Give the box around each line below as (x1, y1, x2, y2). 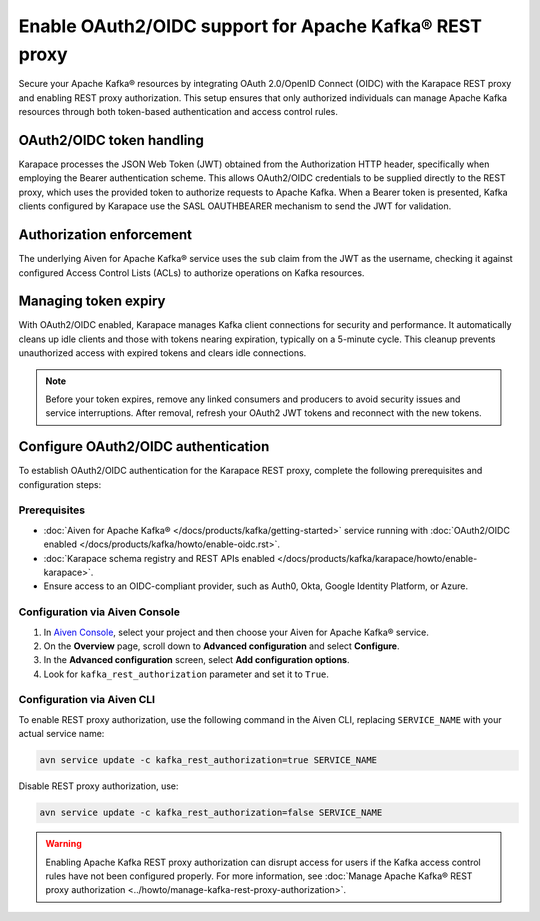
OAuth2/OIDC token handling (18, 131, 204, 149)
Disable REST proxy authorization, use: (18, 780, 179, 792)
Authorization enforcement (18, 226, 193, 244)
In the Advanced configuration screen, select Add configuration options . (43, 654, 350, 666)
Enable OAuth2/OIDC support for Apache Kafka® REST (18, 15, 482, 37)
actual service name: (18, 728, 105, 740)
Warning (45, 838, 82, 850)
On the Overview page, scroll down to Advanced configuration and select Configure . (43, 640, 400, 652)
